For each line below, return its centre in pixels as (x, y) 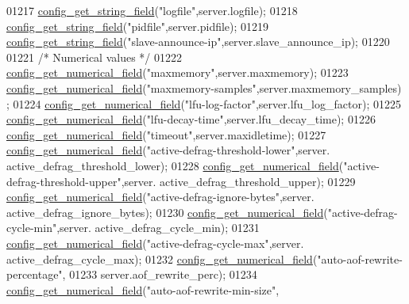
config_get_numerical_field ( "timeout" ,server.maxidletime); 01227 (166, 134)
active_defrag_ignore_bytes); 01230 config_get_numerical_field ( (167, 212)
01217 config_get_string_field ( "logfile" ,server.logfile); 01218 (152, 10)
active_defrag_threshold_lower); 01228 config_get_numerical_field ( (175, 165)
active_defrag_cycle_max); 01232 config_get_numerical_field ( (162, 258)
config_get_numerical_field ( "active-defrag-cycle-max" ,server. (155, 243)
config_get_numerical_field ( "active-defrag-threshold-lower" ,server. (168, 150)
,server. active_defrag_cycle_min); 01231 (158, 228)
